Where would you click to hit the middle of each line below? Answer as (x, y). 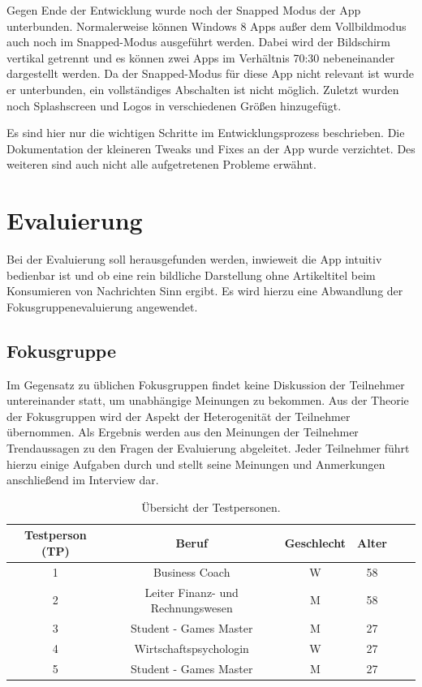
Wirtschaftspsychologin (192, 648)
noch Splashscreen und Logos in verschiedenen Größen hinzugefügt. (174, 105)
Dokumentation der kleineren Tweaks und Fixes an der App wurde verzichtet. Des (211, 148)
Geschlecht (315, 543)
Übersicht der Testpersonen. (211, 507)
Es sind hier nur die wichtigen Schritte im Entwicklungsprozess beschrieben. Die (206, 133)
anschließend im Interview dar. (83, 480)
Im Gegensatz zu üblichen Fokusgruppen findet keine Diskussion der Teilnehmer (206, 384)
